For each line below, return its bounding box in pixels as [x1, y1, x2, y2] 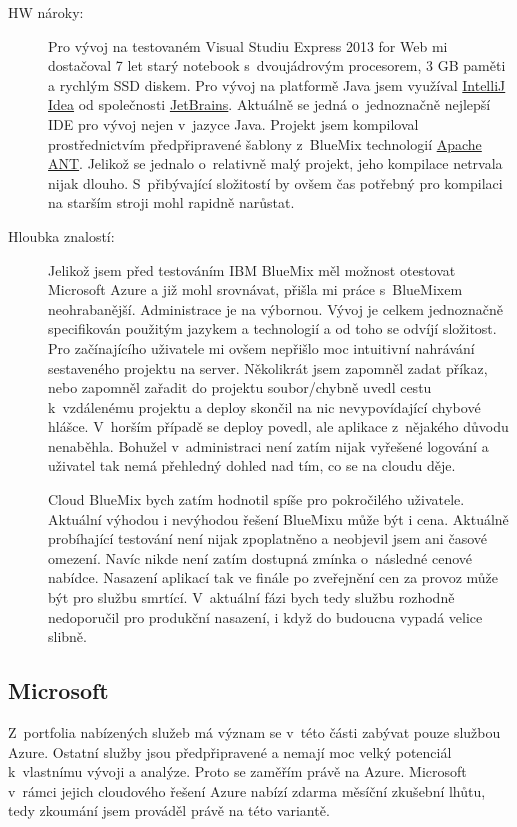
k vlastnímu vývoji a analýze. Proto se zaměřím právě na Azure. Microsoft [8, 761, 467, 782]
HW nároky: [8, 2, 84, 22]
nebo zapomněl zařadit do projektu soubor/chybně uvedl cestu [48, 377, 432, 398]
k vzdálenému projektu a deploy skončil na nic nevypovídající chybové [48, 396, 481, 417]
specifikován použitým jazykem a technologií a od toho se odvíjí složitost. [48, 318, 497, 339]
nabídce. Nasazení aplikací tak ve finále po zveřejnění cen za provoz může [48, 567, 499, 588]
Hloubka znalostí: [8, 225, 115, 246]
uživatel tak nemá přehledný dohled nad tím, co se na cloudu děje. [48, 455, 456, 476]
